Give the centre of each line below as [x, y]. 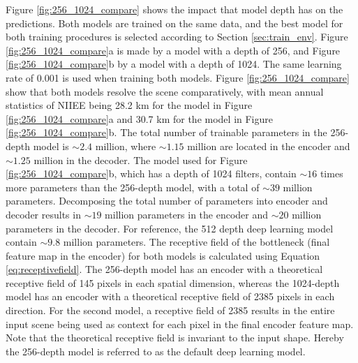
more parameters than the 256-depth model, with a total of [133, 187]
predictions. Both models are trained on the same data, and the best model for [174, 23]
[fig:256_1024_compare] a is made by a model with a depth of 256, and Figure [173, 50]
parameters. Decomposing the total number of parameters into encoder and [167, 201]
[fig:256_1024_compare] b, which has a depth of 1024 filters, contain [151, 173]
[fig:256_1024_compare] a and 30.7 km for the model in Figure [139, 118]
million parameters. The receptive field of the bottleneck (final [196, 242]
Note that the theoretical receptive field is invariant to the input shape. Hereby [175, 338]
